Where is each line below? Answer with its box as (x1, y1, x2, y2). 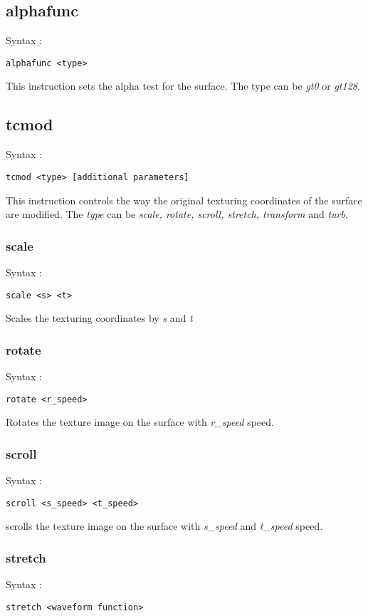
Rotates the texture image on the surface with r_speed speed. (6, 414, 274, 429)
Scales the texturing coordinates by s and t (6, 310, 193, 325)
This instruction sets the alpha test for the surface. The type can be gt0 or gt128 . (6, 78, 360, 93)
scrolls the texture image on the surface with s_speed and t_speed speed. (6, 518, 323, 533)
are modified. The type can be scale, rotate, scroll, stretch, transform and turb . (6, 207, 348, 221)
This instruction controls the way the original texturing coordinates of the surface (6, 192, 362, 207)
